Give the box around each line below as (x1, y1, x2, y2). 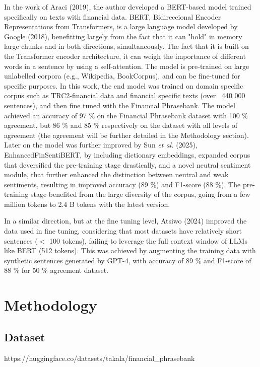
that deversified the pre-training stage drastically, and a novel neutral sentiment (4, 159, 251, 170)
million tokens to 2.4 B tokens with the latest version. (4, 198, 170, 209)
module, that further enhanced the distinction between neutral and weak (4, 169, 229, 180)
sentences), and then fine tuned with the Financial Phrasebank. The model (4, 100, 235, 110)
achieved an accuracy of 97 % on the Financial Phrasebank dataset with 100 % (4, 110, 248, 120)
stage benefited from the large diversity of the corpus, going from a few (30, 189, 250, 199)
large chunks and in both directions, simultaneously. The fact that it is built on (4, 41, 249, 51)
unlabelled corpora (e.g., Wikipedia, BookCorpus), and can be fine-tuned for (4, 70, 240, 81)
